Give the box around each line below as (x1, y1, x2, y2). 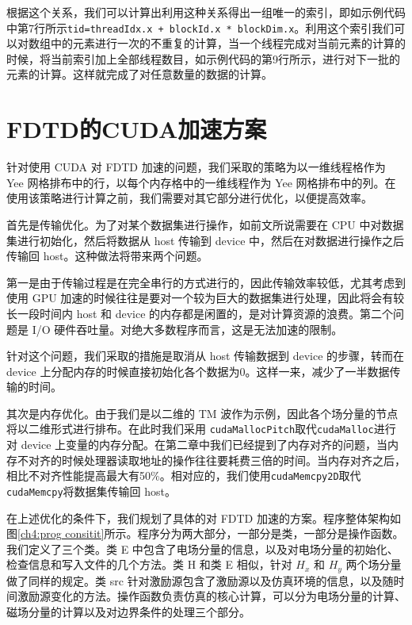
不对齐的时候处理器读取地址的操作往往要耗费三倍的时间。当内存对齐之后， (17, 451, 406, 468)
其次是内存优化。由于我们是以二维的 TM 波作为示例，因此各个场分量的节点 (6, 405, 399, 421)
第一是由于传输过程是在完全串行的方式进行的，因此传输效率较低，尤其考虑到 (6, 274, 406, 290)
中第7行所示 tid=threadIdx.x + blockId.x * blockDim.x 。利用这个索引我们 (6, 19, 395, 36)
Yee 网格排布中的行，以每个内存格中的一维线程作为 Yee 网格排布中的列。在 (6, 174, 396, 190)
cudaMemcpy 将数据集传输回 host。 (6, 482, 177, 499)
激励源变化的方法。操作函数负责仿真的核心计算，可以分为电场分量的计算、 (17, 588, 406, 604)
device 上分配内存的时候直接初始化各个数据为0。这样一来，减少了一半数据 (6, 362, 390, 379)
